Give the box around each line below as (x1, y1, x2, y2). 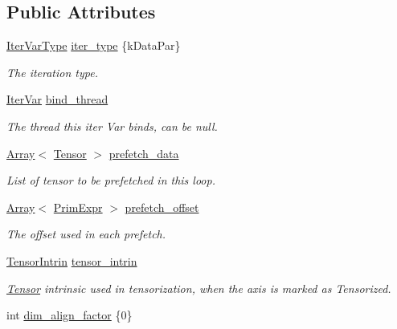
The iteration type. (6, 63, 98, 80)
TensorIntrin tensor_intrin (6, 252, 137, 269)
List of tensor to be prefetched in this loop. (6, 172, 215, 189)
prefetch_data (108, 144, 179, 161)
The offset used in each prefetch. (6, 225, 166, 242)
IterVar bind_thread (6, 91, 108, 108)
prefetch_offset (125, 198, 199, 215)
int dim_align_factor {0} (6, 307, 133, 323)
